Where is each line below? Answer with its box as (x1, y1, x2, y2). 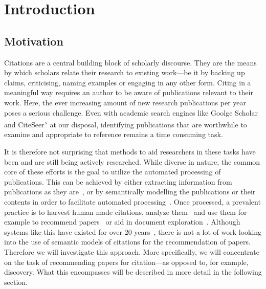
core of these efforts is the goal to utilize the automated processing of (4, 166, 221, 177)
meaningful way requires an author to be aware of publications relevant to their (4, 87, 253, 98)
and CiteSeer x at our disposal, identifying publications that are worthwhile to (4, 118, 247, 129)
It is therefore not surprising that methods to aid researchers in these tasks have (4, 146, 256, 157)
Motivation (4, 33, 63, 49)
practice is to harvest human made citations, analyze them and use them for (4, 206, 247, 217)
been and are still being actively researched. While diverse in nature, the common (4, 156, 260, 167)
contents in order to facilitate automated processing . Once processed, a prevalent (4, 196, 261, 207)
